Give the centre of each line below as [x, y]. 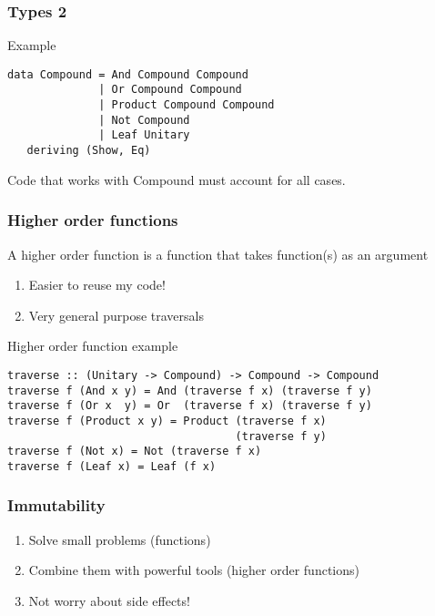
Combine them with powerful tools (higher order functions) [194, 570]
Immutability [56, 505]
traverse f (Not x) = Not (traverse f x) [135, 452]
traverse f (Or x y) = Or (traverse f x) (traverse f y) [190, 406]
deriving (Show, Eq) [89, 151]
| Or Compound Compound [170, 90]
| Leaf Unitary [144, 135]
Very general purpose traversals [116, 315]
